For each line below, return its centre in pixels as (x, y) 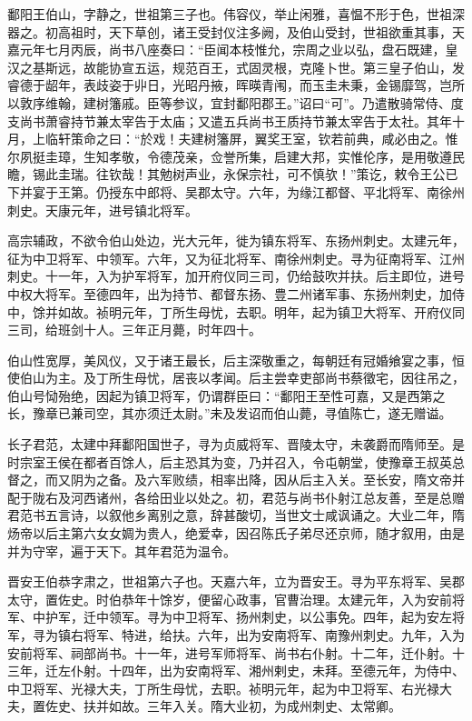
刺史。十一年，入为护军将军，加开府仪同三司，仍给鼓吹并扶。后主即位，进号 (236, 276)
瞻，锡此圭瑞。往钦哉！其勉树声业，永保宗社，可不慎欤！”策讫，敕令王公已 (233, 174)
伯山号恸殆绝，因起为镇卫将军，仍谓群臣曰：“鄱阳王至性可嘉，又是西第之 (226, 395)
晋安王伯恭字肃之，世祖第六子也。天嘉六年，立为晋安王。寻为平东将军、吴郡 (236, 581)
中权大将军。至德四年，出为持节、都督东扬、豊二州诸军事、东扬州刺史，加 (230, 293)
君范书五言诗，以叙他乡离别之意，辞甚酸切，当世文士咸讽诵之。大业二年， (230, 515)
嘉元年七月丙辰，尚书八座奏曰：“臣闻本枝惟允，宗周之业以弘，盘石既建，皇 (233, 50)
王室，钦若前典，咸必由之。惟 (369, 139)
